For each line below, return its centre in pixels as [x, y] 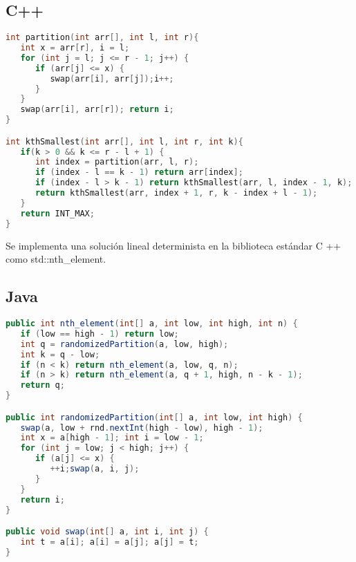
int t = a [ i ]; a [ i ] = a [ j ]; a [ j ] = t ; [110, 542]
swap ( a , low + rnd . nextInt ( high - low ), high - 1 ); [142, 428]
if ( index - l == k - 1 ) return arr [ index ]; [139, 172]
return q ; [43, 385]
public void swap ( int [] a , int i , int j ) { [107, 532]
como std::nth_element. [56, 259]
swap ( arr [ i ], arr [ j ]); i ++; [112, 78]
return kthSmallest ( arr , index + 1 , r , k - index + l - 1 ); [176, 193]
